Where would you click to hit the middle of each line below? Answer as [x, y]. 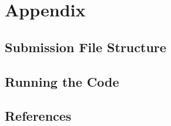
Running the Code [62, 81]
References [38, 116]
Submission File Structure [85, 47]
